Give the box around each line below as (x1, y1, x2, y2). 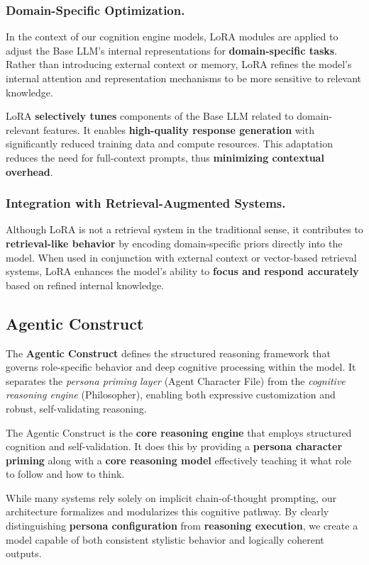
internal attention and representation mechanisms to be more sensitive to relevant (6, 71, 362, 85)
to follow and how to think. (6, 466, 125, 481)
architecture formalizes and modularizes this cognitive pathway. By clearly (6, 504, 329, 519)
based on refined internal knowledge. (6, 277, 165, 292)
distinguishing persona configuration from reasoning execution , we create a (6, 518, 358, 533)
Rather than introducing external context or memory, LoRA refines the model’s (6, 57, 352, 72)
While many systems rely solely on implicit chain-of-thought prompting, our (6, 490, 336, 505)
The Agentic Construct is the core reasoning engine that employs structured (6, 425, 352, 440)
